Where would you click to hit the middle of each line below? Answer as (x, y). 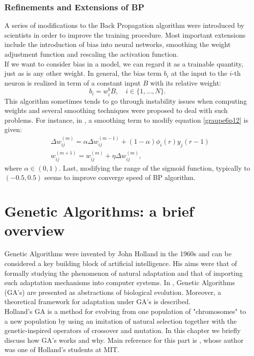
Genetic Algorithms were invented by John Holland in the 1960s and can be (118, 254)
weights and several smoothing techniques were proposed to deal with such (116, 110)
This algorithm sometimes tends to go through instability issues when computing (126, 100)
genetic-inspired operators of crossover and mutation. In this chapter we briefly (123, 330)
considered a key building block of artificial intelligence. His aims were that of (121, 263)
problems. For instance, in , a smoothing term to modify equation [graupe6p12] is (127, 120)
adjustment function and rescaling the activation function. (92, 54)
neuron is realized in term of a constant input (73, 82)
